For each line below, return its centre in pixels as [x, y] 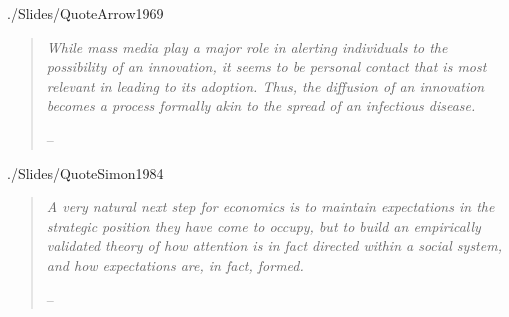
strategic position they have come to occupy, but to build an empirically [263, 225]
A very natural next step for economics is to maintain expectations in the [270, 206]
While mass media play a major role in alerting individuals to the [247, 46]
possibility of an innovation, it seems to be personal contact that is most [266, 66]
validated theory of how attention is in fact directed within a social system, [274, 245]
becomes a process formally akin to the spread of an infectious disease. [261, 105]
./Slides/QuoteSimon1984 [85, 172]
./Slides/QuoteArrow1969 [85, 13]
